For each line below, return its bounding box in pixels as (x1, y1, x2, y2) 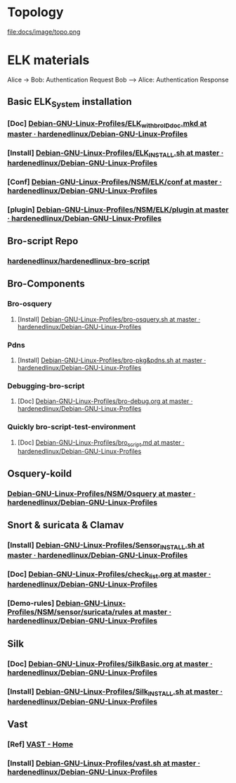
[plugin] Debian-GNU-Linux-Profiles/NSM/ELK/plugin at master (7, 205, 229, 215)
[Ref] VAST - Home (7, 739, 74, 749)
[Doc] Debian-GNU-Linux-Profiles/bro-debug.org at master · (17, 397, 193, 405)
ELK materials (7, 52, 90, 68)
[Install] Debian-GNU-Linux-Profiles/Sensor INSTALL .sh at (7, 540, 205, 552)
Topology (7, 4, 64, 20)
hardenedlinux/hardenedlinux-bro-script (7, 256, 150, 266)
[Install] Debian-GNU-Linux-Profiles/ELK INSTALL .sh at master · (7, 148, 224, 159)
